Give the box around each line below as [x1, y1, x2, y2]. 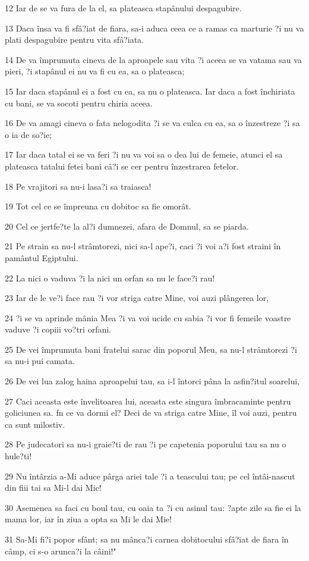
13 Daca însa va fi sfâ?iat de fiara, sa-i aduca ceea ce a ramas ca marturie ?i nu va [5, 21, 304, 34]
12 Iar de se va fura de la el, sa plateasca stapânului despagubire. [5, 2, 242, 14]
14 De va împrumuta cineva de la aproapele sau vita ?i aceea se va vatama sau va [5, 53, 302, 65]
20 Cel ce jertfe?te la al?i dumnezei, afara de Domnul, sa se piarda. [5, 220, 249, 232]
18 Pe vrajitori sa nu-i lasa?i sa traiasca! [5, 180, 152, 192]
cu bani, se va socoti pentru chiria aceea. [5, 96, 153, 109]
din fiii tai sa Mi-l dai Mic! [5, 481, 102, 494]
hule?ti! [5, 450, 32, 462]
